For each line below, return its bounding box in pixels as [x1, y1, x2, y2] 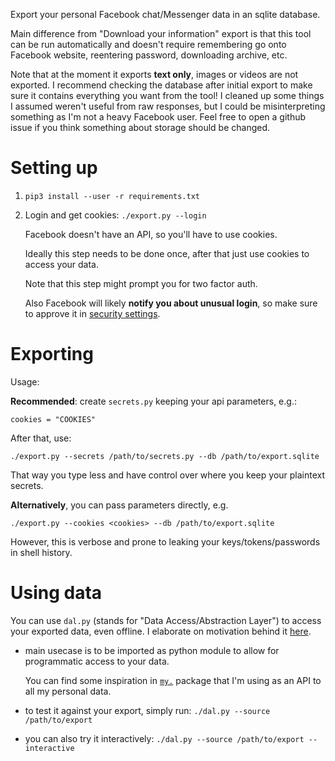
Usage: [10, 375, 40, 388]
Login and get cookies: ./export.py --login [24, 209, 207, 221]
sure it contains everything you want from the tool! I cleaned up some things [10, 90, 325, 101]
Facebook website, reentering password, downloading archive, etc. [10, 49, 288, 61]
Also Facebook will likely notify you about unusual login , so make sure [24, 297, 318, 309]
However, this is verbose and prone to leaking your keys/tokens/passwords [10, 535, 321, 548]
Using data [10, 582, 103, 604]
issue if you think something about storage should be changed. [10, 122, 271, 133]
